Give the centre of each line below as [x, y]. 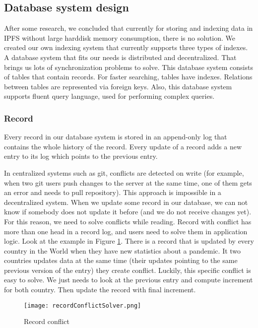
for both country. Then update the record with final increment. [100, 290]
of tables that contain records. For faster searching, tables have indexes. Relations [128, 77]
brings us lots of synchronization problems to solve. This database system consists [129, 67]
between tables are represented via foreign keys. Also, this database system [118, 86]
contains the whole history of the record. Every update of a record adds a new [123, 146]
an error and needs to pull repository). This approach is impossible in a [113, 192]
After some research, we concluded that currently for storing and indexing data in [129, 28]
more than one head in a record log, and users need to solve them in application [126, 231]
